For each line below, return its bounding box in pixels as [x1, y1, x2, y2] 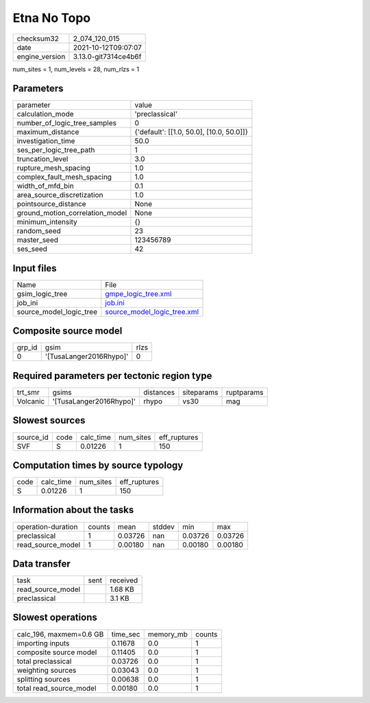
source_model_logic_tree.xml [105, 307, 199, 317]
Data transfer [12, 558, 71, 569]
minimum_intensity [16, 217, 78, 227]
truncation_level [16, 154, 69, 164]
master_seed [16, 235, 58, 245]
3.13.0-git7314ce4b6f [73, 51, 142, 61]
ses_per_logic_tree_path [16, 145, 95, 155]
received [110, 576, 138, 585]
